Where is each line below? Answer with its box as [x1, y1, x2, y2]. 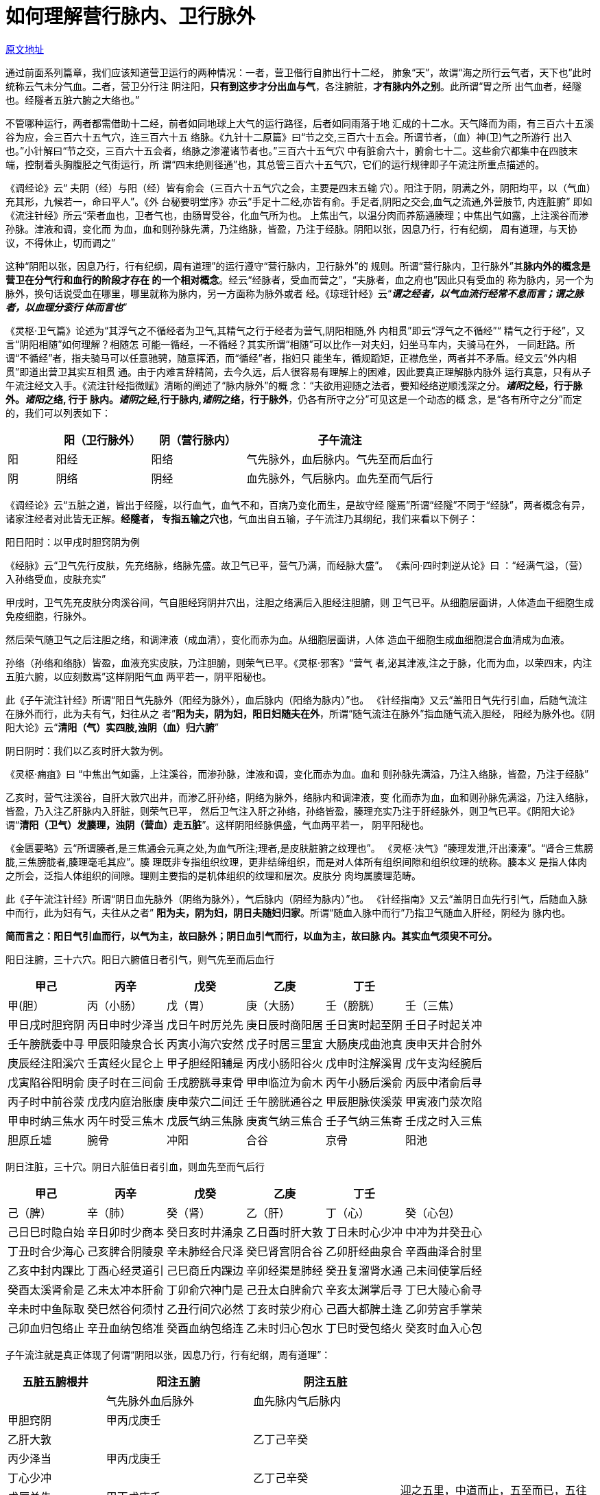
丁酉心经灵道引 [87, 1263, 165, 1277]
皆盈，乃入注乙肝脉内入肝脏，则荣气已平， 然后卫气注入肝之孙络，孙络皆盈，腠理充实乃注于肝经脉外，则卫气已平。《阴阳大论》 [5, 804, 579, 817]
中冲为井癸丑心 [405, 1225, 483, 1239]
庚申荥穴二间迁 [167, 1094, 244, 1109]
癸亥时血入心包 [405, 1321, 483, 1335]
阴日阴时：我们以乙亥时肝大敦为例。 [5, 744, 169, 756]
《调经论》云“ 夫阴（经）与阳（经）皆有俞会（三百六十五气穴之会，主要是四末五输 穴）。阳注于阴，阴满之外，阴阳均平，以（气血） [5, 181, 592, 194]
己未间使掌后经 [405, 1263, 483, 1277]
